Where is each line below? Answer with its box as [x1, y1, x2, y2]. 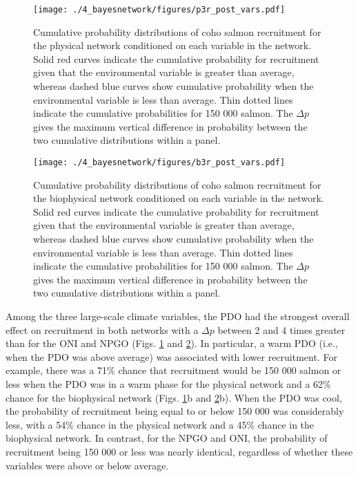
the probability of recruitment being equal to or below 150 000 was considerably [6, 404, 344, 418]
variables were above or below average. [6, 458, 169, 472]
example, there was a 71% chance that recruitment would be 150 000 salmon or [6, 363, 341, 377]
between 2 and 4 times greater [217, 322, 346, 337]
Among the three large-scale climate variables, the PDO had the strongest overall [6, 309, 350, 323]
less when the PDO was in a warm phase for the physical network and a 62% [6, 376, 331, 391]
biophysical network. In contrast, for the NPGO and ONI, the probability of [6, 431, 328, 445]
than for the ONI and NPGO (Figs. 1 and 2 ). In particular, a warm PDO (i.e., [6, 336, 338, 350]
